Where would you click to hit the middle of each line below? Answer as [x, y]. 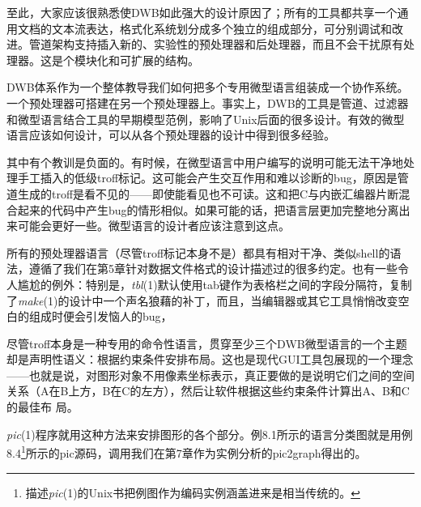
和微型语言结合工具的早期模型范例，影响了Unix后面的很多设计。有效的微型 [206, 119]
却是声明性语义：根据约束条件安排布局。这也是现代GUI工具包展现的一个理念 [210, 359]
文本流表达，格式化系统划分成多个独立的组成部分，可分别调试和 [221, 28]
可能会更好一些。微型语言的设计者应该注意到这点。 [153, 226]
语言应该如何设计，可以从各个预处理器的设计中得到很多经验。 [171, 135]
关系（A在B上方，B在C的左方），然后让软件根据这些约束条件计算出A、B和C [208, 391]
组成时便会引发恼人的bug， [100, 316]
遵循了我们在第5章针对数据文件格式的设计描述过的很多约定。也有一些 [213, 268]
